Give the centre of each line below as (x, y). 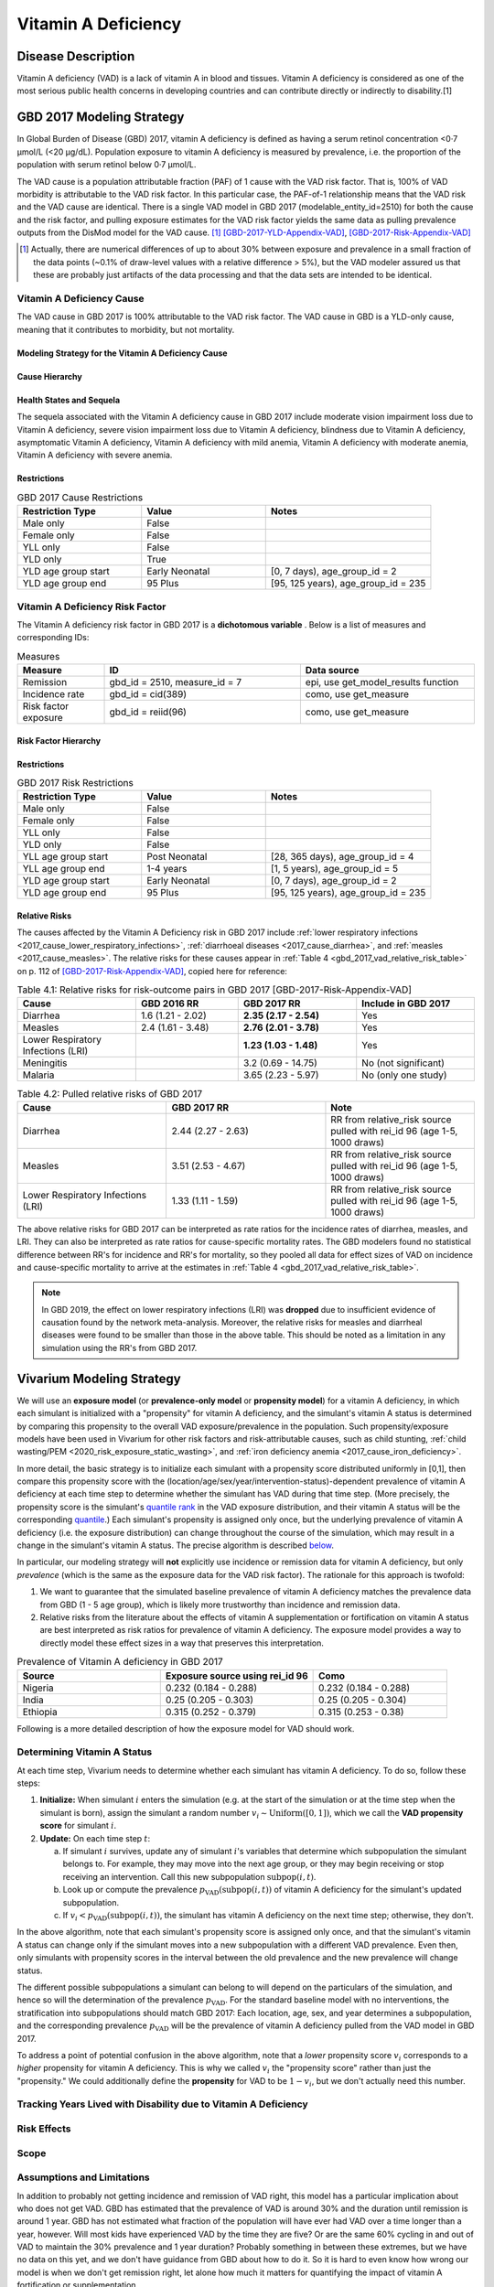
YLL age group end (64, 869)
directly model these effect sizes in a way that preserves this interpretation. (182, 1643)
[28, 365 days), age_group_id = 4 (342, 857)
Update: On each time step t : (95, 1838)
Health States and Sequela (69, 400)
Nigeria (38, 1688)
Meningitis (45, 1063)
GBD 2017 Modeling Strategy (101, 118)
